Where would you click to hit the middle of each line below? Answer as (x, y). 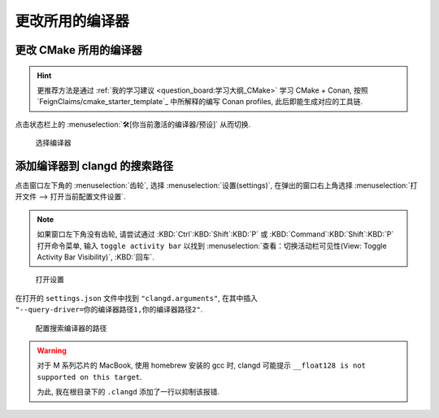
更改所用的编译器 (72, 21)
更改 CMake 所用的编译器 (78, 50)
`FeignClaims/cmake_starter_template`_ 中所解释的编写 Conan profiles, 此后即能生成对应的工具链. (200, 102)
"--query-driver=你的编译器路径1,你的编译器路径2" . (109, 310)
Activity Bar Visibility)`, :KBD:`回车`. (96, 257)
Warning (52, 351)
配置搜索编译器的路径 (71, 328)
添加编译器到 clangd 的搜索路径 (94, 165)
